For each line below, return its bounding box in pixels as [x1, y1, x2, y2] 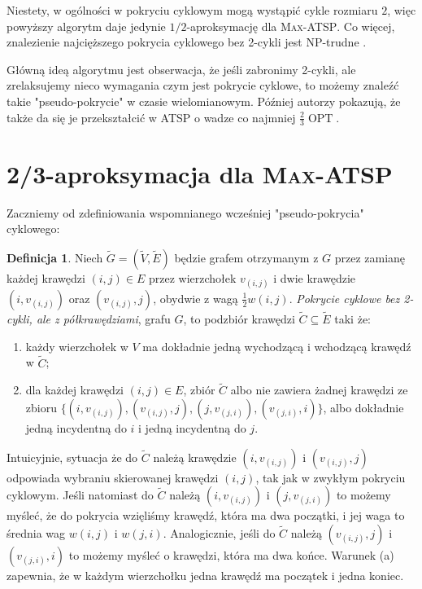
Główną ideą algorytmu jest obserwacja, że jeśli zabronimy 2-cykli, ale [7, 60, 356, 77]
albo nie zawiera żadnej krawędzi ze [230, 381, 408, 398]
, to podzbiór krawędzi [183, 310, 295, 327]
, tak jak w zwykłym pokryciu [255, 468, 406, 486]
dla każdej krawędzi [25, 381, 124, 398]
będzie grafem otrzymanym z [174, 248, 319, 266]
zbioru [25, 398, 57, 415]
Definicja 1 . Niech [7, 248, 103, 266]
